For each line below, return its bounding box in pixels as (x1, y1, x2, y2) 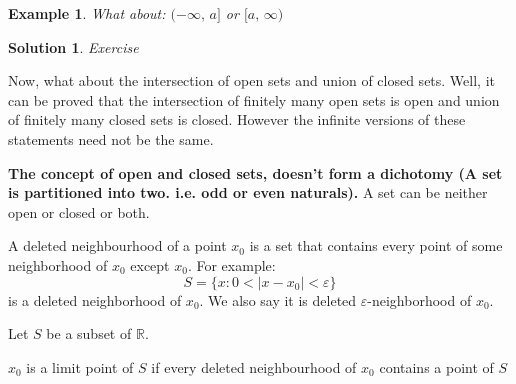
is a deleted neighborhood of (8, 289, 182, 310)
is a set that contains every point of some (249, 235, 503, 256)
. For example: (187, 254, 276, 275)
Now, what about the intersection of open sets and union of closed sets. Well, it (8, 70, 495, 91)
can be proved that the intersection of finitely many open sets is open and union (8, 89, 500, 110)
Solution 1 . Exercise (8, 36, 139, 57)
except (130, 254, 170, 275)
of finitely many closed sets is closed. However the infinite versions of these (8, 109, 466, 130)
